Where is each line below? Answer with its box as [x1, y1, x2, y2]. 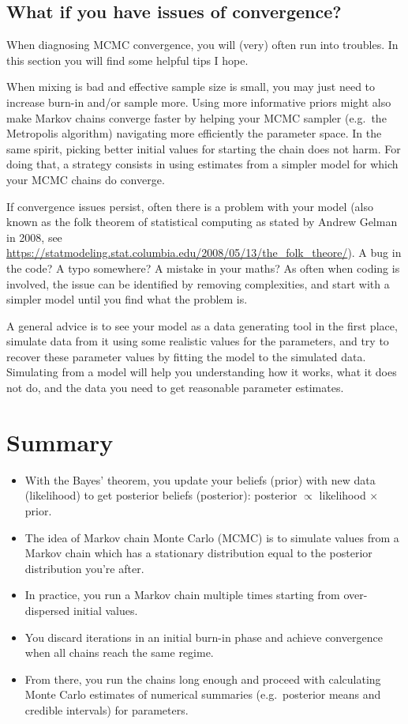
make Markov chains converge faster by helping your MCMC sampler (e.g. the [6, 109, 387, 126]
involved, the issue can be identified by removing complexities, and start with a [6, 275, 390, 292]
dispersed [24, 601, 70, 618]
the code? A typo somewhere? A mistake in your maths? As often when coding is [6, 259, 400, 276]
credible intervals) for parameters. [24, 701, 189, 718]
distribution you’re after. [24, 560, 144, 576]
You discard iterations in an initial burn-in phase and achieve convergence [24, 628, 383, 645]
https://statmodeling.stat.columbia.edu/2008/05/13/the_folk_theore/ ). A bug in [6, 244, 402, 261]
